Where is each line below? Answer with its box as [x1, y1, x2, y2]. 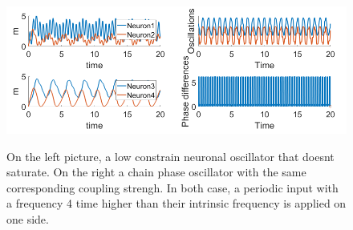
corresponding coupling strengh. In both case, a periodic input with [6, 179, 339, 196]
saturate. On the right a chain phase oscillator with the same [6, 163, 306, 180]
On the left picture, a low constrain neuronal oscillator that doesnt [6, 147, 335, 164]
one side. [6, 210, 49, 227]
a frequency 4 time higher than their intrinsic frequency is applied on [6, 195, 347, 212]
